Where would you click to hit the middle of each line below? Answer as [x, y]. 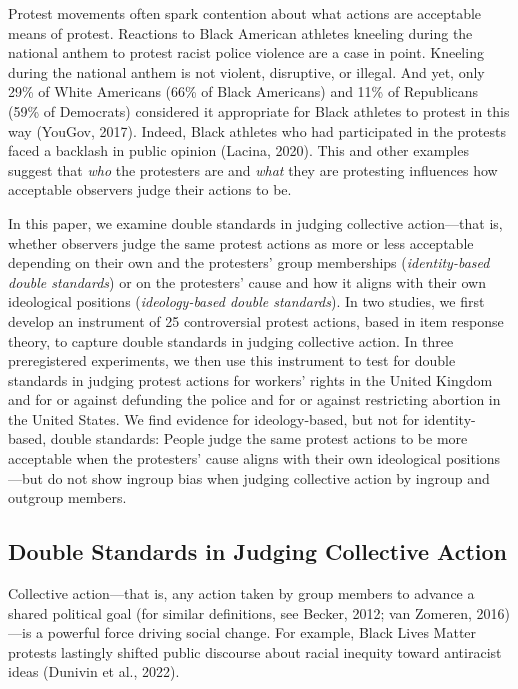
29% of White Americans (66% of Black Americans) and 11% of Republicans [243, 91]
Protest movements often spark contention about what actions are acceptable [245, 13]
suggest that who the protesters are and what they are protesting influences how [253, 169]
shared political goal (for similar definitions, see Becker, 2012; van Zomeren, [240, 612]
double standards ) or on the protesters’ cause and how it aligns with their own [247, 281]
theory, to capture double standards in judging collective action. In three [231, 340]
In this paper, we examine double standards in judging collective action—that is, [255, 222]
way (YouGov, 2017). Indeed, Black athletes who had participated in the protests [257, 130]
